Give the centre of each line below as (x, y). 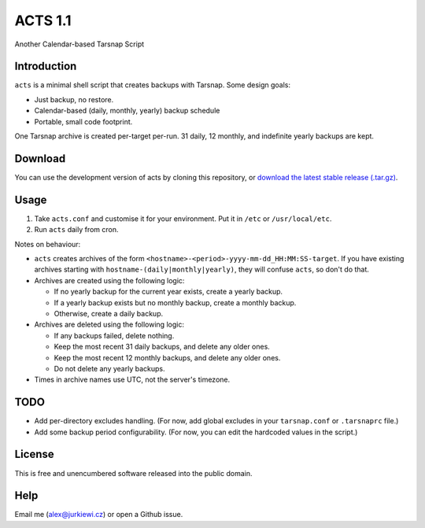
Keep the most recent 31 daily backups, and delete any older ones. (162, 347)
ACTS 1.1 (43, 20)
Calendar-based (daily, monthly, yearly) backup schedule (127, 111)
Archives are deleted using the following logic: (109, 325)
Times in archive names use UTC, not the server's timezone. (132, 380)
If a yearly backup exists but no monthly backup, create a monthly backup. (175, 302)
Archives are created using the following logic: (109, 280)
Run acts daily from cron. (76, 230)
